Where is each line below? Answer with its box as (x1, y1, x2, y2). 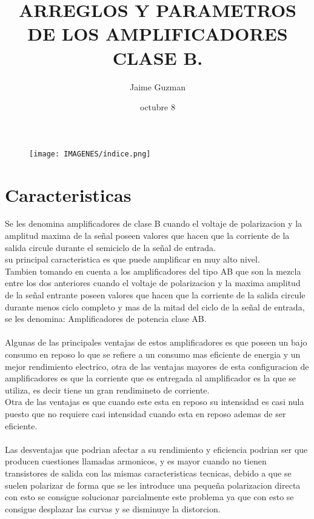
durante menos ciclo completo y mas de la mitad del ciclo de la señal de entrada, (5, 300, 305, 313)
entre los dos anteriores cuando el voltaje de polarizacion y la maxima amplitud (5, 276, 301, 289)
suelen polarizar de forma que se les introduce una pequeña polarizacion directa (5, 478, 301, 491)
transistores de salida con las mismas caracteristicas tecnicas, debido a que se (5, 466, 292, 479)
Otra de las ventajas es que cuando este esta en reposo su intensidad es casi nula (5, 395, 304, 408)
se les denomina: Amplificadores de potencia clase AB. (5, 312, 207, 325)
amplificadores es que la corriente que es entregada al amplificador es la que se (5, 372, 296, 384)
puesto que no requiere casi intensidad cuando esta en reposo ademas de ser (5, 407, 286, 420)
